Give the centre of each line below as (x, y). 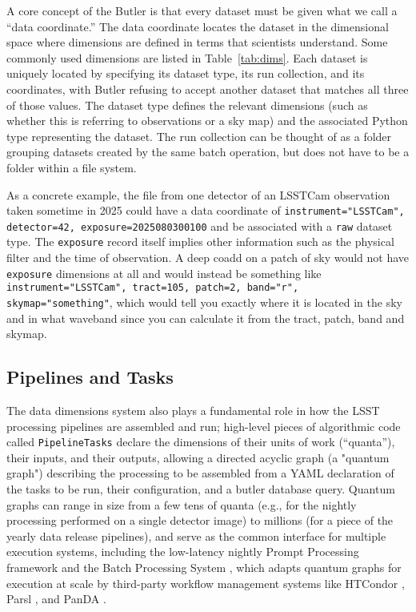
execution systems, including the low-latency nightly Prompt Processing (183, 552)
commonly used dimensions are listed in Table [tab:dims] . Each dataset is (187, 57)
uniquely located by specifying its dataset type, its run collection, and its (186, 73)
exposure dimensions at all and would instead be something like (164, 273)
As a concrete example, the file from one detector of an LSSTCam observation (198, 194)
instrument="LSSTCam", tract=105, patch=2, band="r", (153, 288)
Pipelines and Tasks (90, 377)
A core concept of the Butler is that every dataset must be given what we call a (202, 10)
